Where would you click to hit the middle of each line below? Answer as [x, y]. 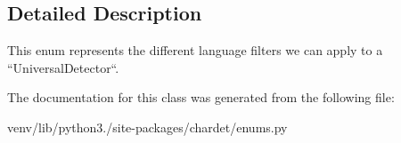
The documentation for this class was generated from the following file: [201, 97]
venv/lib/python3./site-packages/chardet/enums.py [147, 127]
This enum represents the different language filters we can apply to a [195, 50]
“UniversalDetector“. [63, 67]
